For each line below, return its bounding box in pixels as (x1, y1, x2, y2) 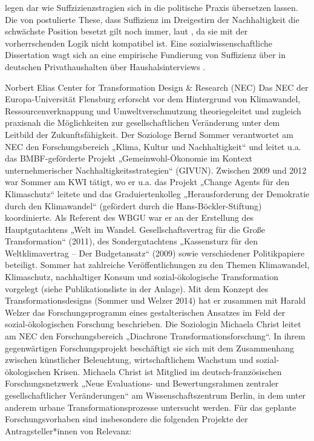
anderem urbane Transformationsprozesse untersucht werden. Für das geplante (5, 400, 296, 413)
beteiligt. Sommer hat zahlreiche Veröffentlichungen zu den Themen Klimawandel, (5, 258, 310, 271)
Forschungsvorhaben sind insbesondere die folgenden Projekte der (5, 413, 248, 425)
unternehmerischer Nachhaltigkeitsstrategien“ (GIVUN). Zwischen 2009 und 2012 (5, 163, 307, 176)
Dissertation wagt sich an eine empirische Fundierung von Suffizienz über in (5, 48, 286, 61)
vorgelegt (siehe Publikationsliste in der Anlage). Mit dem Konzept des (5, 282, 269, 295)
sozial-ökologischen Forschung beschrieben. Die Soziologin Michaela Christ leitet (5, 318, 301, 330)
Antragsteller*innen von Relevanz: (5, 424, 132, 437)
